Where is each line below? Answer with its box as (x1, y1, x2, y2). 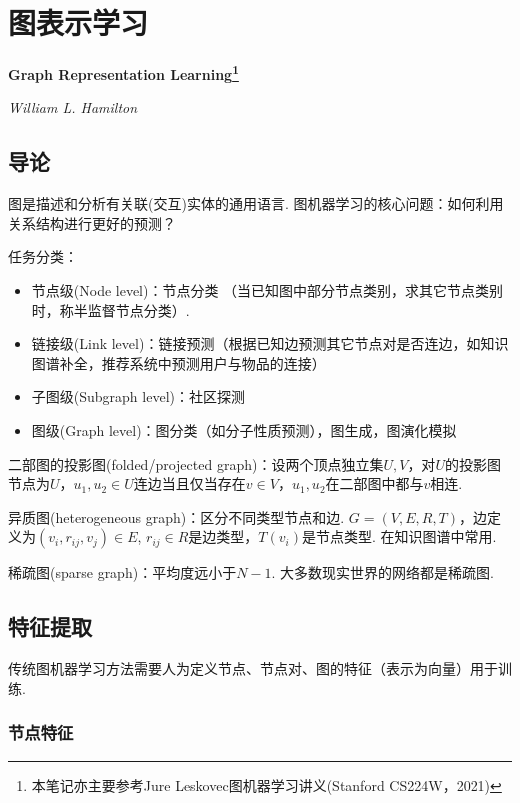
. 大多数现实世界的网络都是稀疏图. (271, 562, 494, 583)
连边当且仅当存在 (133, 473, 246, 494)
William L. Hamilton (8, 97, 138, 118)
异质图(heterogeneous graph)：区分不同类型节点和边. (8, 506, 345, 527)
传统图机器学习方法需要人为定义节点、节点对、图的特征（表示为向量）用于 (8, 658, 498, 679)
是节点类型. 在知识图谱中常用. (301, 526, 497, 547)
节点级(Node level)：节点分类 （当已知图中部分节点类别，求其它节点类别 (31, 279, 504, 300)
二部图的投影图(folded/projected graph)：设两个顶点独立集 (8, 453, 384, 474)
